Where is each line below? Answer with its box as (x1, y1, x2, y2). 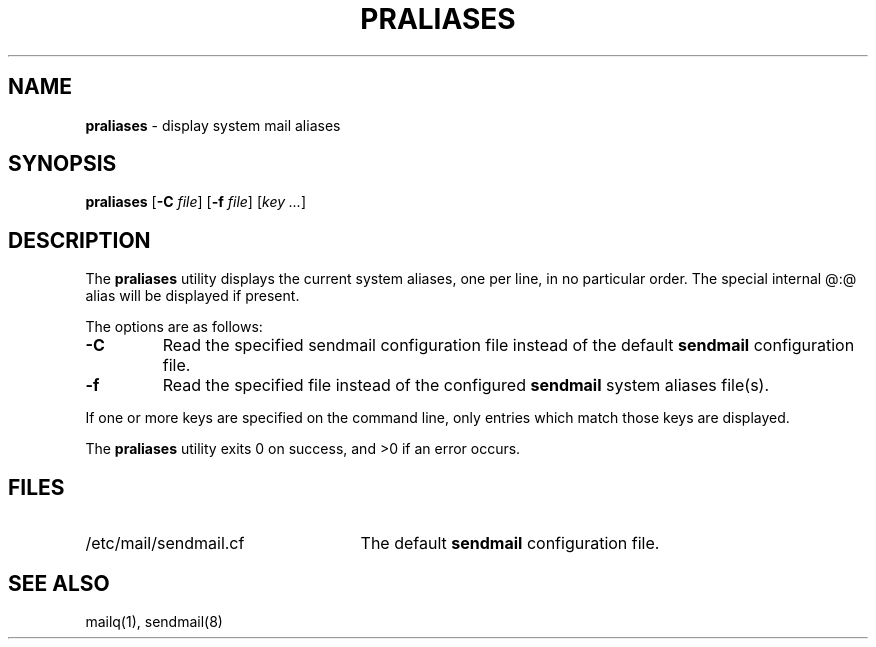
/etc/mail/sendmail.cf (85, 533, 245, 554)
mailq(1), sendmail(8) (85, 612, 223, 630)
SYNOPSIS (8, 151, 117, 177)
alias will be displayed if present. (85, 287, 300, 305)
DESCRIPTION (8, 227, 151, 253)
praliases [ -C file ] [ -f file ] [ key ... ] (85, 193, 307, 211)
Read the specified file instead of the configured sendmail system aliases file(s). (162, 375, 770, 396)
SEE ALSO (8, 570, 110, 596)
